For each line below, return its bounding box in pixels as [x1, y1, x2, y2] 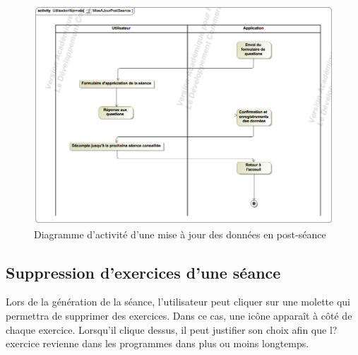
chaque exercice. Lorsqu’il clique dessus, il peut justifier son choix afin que [6, 322, 327, 337]
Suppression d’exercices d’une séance [6, 261, 281, 283]
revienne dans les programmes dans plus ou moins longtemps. [42, 336, 309, 351]
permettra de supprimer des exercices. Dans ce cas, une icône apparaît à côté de [6, 308, 352, 322]
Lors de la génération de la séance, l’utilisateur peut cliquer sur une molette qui [6, 294, 350, 309]
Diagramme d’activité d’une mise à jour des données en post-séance [34, 226, 326, 241]
